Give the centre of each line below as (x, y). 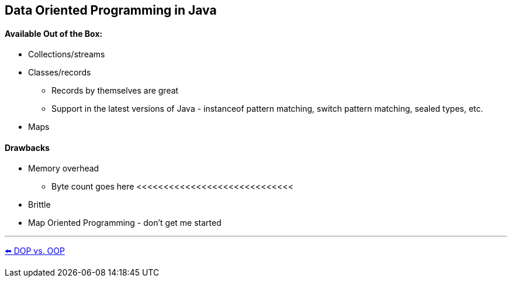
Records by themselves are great (115, 91)
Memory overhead (64, 168)
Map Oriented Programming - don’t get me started (125, 223)
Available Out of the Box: (54, 33)
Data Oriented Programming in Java (111, 10)
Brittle (39, 205)
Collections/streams (67, 54)
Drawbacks (27, 147)
